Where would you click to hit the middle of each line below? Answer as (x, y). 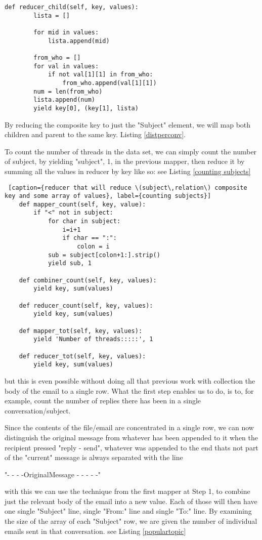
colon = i (93, 247)
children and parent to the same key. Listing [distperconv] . (95, 134)
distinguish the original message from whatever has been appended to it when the (132, 437)
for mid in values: (66, 32)
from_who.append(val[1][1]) (110, 83)
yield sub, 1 (70, 263)
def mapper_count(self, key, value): (82, 204)
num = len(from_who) (68, 91)
